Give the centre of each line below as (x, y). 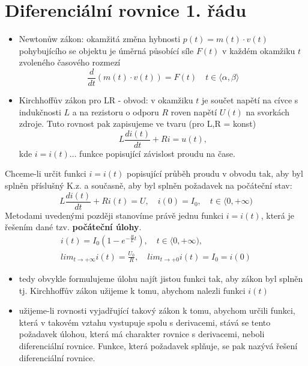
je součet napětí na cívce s (250, 99)
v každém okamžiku (259, 50)
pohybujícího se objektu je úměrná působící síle (106, 50)
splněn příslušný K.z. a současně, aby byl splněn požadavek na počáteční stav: (149, 185)
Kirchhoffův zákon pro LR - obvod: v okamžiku (106, 99)
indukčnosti (40, 111)
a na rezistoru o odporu (116, 111)
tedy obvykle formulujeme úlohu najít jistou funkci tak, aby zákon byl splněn (161, 279)
